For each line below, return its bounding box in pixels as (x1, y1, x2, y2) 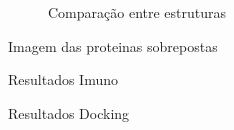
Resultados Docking (8, 102, 130, 123)
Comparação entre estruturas (48, 2, 227, 22)
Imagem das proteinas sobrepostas (8, 35, 218, 56)
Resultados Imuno (8, 69, 119, 90)
